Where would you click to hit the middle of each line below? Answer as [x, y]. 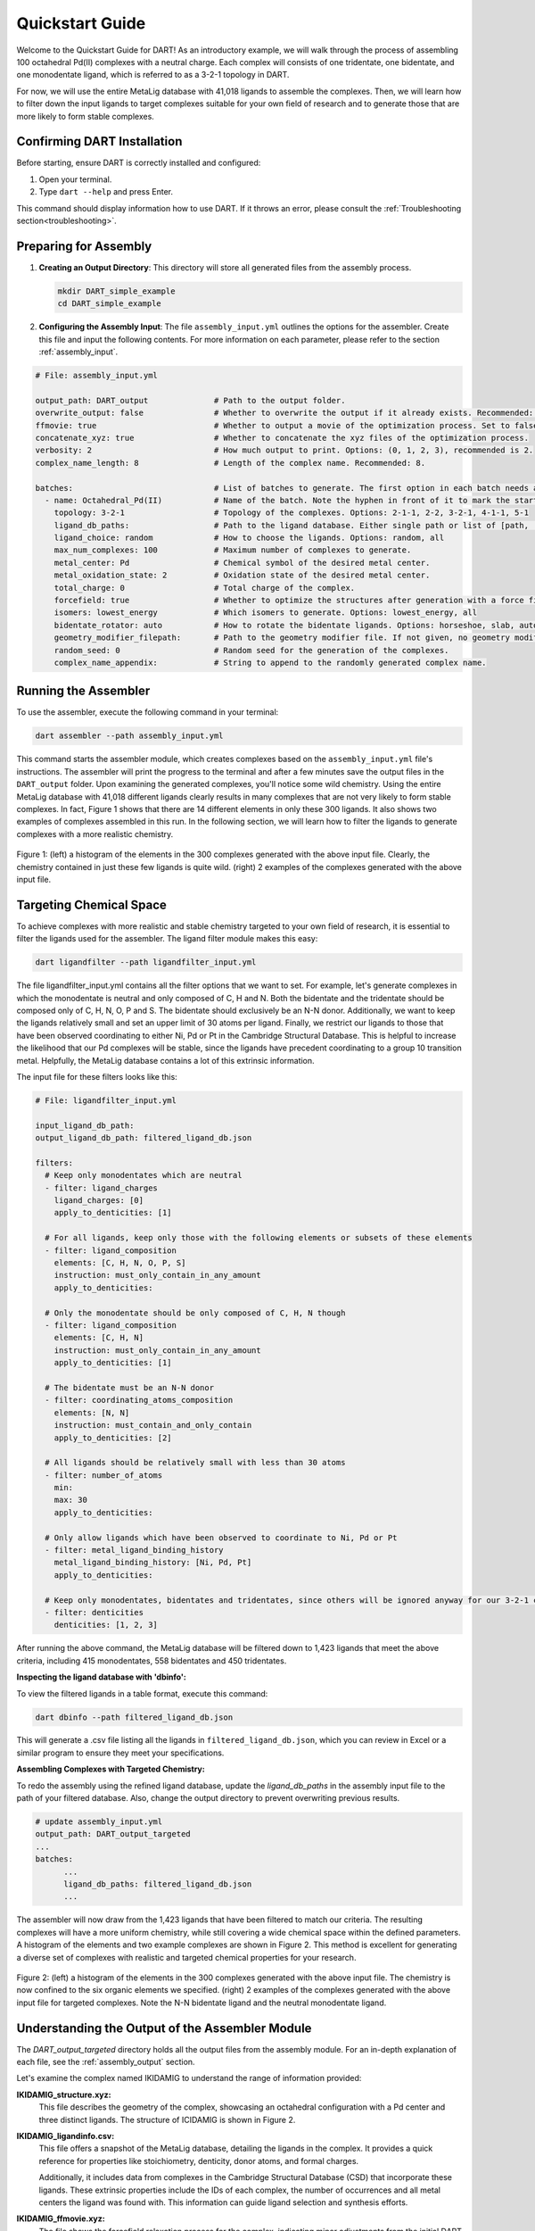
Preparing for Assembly [84, 246]
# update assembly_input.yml [99, 1822]
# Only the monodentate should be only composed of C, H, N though [195, 1313]
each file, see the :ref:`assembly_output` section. [106, 2062]
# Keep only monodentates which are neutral [144, 1175]
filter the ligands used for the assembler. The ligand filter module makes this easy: [167, 939]
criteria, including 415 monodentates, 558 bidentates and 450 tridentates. [152, 1661]
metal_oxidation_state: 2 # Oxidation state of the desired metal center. [242, 575]
